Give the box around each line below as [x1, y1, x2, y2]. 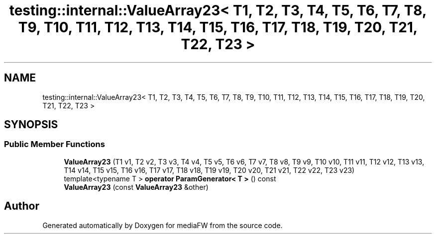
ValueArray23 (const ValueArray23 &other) [64, 182, 209, 191]
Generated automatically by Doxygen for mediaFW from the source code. [42, 221, 283, 230]
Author [4, 200, 39, 213]
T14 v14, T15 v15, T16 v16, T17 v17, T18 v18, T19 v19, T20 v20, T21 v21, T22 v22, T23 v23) [64, 165, 355, 174]
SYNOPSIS [4, 118, 58, 131]
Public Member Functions [4, 139, 105, 150]
